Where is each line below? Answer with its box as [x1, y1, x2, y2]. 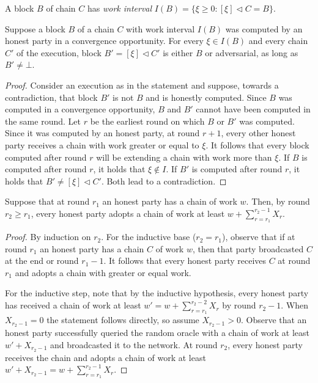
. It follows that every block [205, 138, 309, 151]
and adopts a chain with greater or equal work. [15, 266, 191, 279]
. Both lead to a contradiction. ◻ [101, 174, 227, 187]
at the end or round [5, 254, 79, 267]
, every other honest [221, 126, 296, 139]
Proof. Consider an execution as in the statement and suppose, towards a [5, 78, 279, 91]
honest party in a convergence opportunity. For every [5, 34, 204, 47]
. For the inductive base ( [101, 230, 196, 243]
